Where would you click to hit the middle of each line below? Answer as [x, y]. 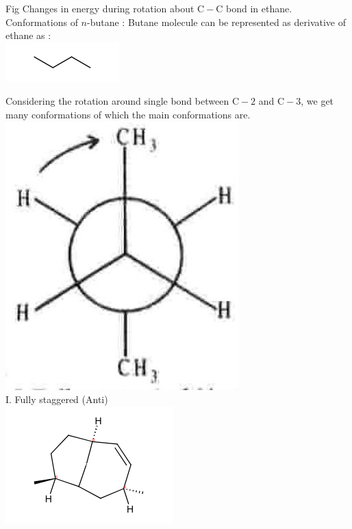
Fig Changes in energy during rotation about [100, 8]
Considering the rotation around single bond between [117, 101]
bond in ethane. [259, 8]
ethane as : [28, 35]
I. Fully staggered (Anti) [57, 399]
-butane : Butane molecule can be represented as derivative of [216, 22]
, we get [317, 101]
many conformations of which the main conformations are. [128, 114]
